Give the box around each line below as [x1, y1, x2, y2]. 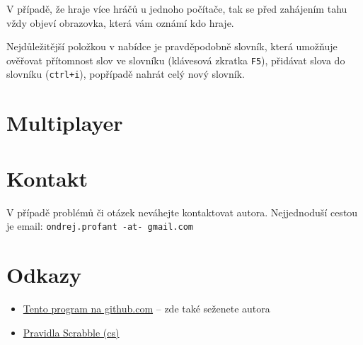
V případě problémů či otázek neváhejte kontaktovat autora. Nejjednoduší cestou [6, 204, 358, 219]
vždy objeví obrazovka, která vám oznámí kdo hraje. [6, 15, 234, 30]
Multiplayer [6, 108, 123, 137]
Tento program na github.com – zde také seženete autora [23, 300, 270, 315]
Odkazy [6, 260, 82, 289]
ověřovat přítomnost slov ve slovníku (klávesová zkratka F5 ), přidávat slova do [6, 52, 345, 67]
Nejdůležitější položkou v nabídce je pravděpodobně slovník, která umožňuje [6, 39, 338, 54]
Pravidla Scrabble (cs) [23, 324, 120, 339]
